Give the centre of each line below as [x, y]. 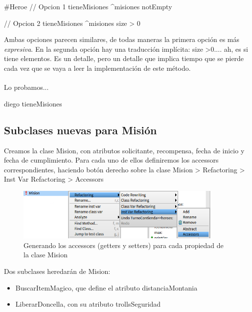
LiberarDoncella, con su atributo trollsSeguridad [88, 304]
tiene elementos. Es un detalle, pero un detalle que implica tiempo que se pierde [124, 58]
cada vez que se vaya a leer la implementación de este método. [97, 68]
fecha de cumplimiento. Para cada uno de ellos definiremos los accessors [111, 160]
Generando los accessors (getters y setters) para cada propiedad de [124, 245]
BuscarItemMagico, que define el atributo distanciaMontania [106, 287]
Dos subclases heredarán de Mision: [57, 271]
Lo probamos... [26, 87]
